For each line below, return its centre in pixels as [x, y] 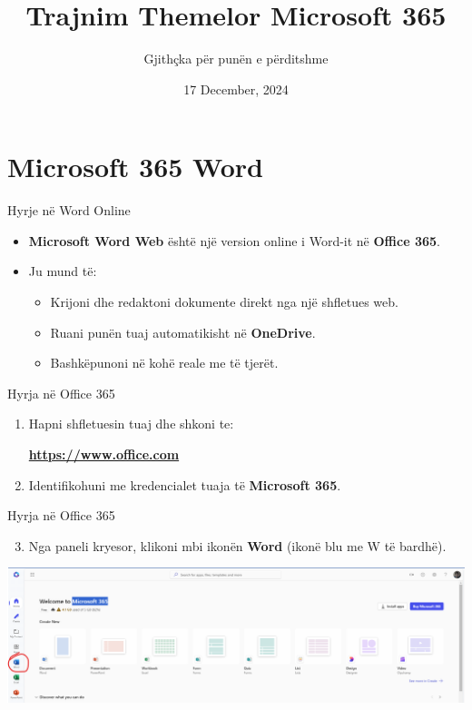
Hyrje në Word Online [69, 210]
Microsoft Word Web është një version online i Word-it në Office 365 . [234, 240]
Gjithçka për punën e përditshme [236, 59]
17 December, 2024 [236, 89]
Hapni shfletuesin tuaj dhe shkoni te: [131, 424]
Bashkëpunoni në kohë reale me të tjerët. [164, 363]
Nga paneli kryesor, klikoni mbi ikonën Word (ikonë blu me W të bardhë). [237, 545]
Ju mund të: [63, 271]
